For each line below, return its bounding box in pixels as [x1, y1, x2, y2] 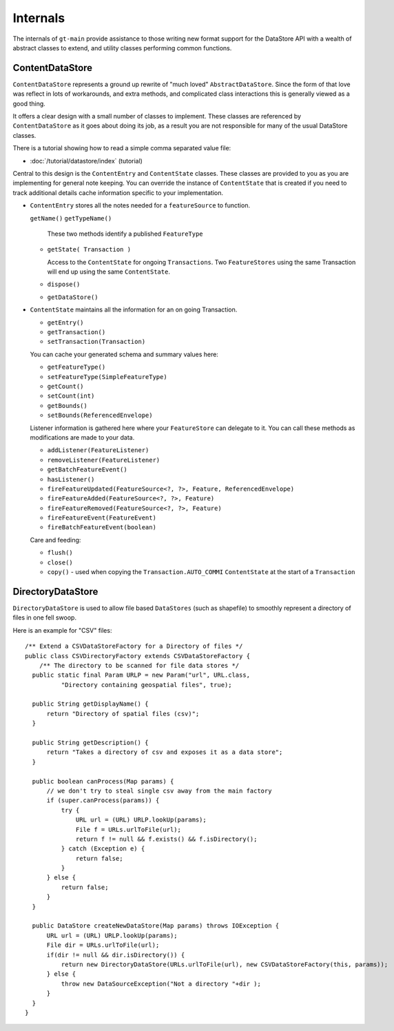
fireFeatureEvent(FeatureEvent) [47, 514, 156, 522]
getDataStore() [47, 293, 99, 301]
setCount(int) [47, 392, 95, 400]
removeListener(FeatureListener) [47, 456, 160, 464]
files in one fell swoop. [12, 613, 77, 622]
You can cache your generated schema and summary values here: [30, 350, 218, 358]
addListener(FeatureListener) [47, 447, 149, 454]
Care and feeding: [30, 535, 81, 544]
